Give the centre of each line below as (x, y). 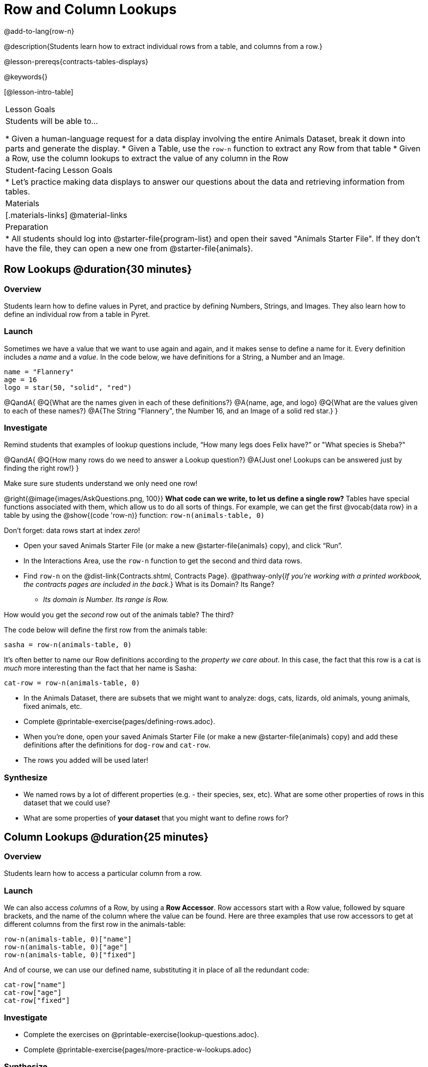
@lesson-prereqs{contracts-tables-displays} (76, 61)
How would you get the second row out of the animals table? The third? (119, 615)
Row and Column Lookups (90, 9)
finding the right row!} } (42, 468)
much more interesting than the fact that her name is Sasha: (100, 668)
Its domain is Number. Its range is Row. (106, 600)
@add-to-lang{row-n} (39, 31)
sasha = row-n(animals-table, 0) (68, 645)
